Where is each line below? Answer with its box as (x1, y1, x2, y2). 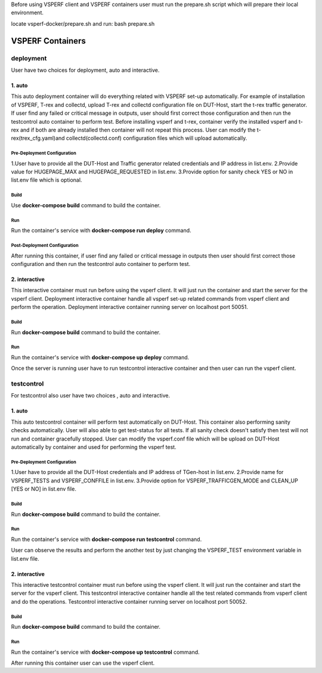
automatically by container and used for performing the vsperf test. (11, 443, 177, 451)
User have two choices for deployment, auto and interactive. (11, 66, 160, 74)
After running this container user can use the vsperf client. (11, 659, 155, 666)
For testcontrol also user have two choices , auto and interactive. (11, 392, 170, 399)
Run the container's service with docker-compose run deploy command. (11, 227, 191, 234)
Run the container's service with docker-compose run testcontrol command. (11, 536, 202, 543)
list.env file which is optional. (11, 176, 82, 183)
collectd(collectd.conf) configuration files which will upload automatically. (66, 134, 247, 142)
